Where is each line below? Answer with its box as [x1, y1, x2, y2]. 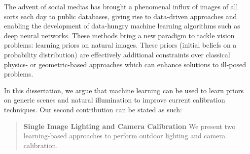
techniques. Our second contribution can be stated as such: [4, 104, 182, 114]
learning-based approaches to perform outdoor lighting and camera [23, 130, 225, 141]
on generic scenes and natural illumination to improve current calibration [4, 95, 225, 105]
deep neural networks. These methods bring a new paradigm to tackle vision [4, 30, 235, 40]
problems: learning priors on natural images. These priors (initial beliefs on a [4, 40, 237, 50]
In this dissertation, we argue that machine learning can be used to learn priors [4, 85, 244, 95]
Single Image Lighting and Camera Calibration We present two [23, 121, 236, 131]
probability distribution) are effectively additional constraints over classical [4, 49, 230, 59]
